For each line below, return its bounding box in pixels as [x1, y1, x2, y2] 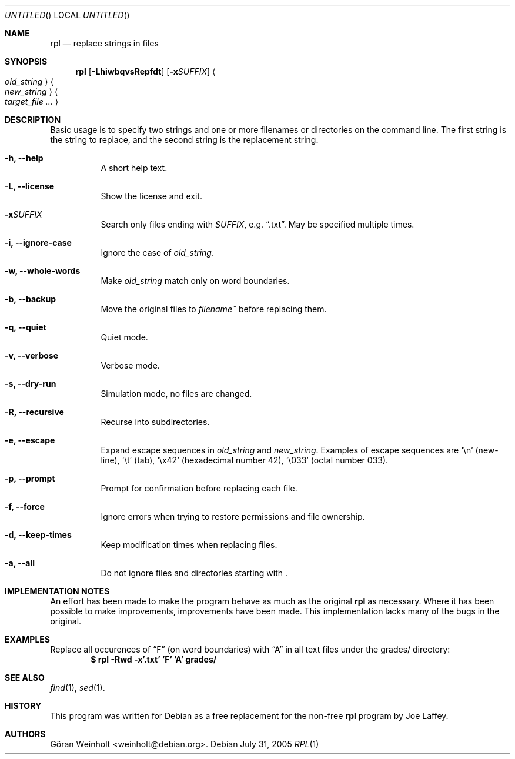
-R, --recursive [5, 407, 64, 417]
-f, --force [5, 501, 45, 511]
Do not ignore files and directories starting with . [101, 568, 288, 578]
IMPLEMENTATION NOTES [5, 586, 110, 596]
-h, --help [5, 153, 44, 163]
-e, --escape [5, 435, 55, 445]
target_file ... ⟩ [5, 96, 59, 106]
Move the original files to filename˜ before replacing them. [101, 304, 327, 314]
